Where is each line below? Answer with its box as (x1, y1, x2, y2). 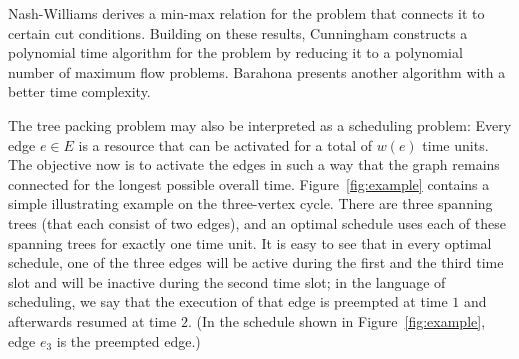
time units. (422, 134, 489, 155)
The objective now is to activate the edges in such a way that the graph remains (8, 154, 500, 175)
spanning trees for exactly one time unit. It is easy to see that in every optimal (8, 232, 492, 253)
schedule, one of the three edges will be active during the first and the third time (8, 252, 504, 273)
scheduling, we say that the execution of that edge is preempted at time (8, 291, 448, 312)
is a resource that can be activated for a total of (78, 134, 372, 155)
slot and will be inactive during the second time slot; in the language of (8, 271, 446, 292)
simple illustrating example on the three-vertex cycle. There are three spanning (8, 193, 493, 214)
